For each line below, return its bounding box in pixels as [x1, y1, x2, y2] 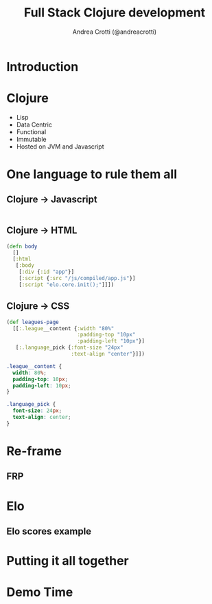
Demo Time [6, 585, 73, 600]
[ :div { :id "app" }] [19, 268, 75, 276]
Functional [16, 127, 47, 136]
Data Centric [16, 120, 53, 129]
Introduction [6, 58, 79, 74]
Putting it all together [6, 553, 130, 569]
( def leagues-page [6, 319, 59, 325]
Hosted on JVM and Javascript [16, 142, 104, 151]
